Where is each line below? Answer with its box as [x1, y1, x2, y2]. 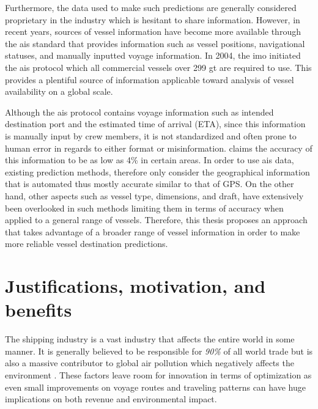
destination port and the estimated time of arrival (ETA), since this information [5, 117, 306, 130]
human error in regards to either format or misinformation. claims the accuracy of [5, 141, 312, 154]
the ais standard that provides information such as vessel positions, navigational [5, 37, 305, 50]
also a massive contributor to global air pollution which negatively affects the [5, 356, 294, 369]
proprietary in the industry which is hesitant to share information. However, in [5, 13, 300, 26]
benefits [5, 297, 72, 322]
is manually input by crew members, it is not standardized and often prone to [5, 129, 297, 142]
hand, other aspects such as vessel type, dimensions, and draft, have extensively [5, 189, 304, 202]
